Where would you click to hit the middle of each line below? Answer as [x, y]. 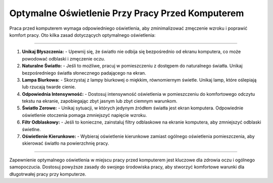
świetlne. [31, 129]
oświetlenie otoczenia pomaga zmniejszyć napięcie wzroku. [84, 115]
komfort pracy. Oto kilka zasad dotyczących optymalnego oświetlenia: [83, 35]
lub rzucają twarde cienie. [49, 87]
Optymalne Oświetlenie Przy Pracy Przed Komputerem [127, 13]
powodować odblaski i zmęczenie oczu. [64, 58]
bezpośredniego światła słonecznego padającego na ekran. [84, 73]
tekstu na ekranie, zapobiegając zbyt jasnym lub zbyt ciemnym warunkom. [100, 101]
